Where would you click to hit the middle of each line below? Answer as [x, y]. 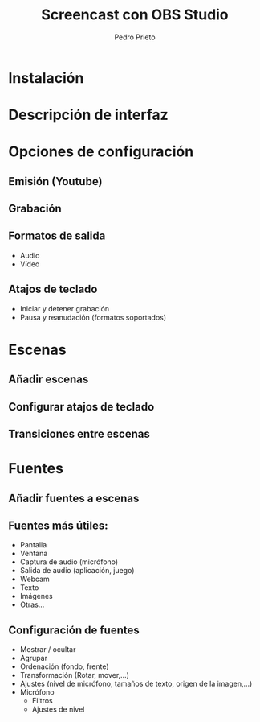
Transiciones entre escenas [79, 434]
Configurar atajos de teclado [81, 407]
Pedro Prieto [135, 37]
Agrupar [34, 658]
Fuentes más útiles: [58, 526]
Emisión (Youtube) [55, 182]
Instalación [46, 78]
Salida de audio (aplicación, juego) [77, 571]
